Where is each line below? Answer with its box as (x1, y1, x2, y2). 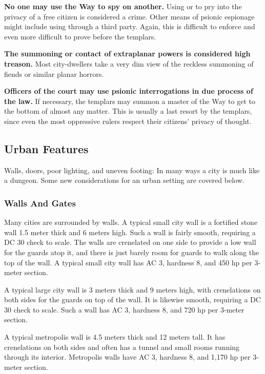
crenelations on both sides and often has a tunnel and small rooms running (4, 341, 240, 352)
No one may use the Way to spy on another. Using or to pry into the (4, 1, 242, 11)
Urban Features (4, 140, 89, 156)
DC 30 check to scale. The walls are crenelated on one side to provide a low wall (4, 237, 256, 247)
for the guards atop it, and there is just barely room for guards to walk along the (4, 246, 259, 257)
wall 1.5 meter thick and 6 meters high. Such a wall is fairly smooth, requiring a (4, 226, 256, 237)
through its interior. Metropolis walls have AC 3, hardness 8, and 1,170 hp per (4, 351, 251, 362)
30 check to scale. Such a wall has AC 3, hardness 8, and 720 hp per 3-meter (4, 304, 244, 315)
